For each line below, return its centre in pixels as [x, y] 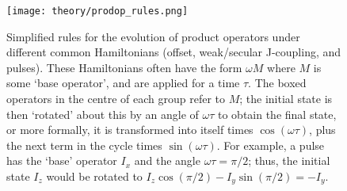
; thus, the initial [289, 160]
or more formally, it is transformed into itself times [130, 130]
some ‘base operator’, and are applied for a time [123, 83]
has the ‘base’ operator [62, 160]
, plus [322, 130]
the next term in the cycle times [84, 145]
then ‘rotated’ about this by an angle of [103, 114]
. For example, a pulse [271, 145]
